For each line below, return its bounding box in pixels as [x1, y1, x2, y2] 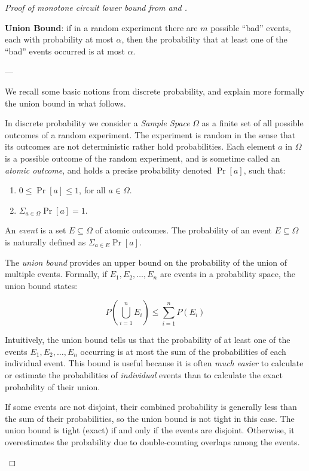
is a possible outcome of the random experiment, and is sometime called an [5, 151, 280, 164]
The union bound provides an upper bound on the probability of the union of [5, 256, 287, 268]
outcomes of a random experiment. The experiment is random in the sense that [5, 128, 296, 141]
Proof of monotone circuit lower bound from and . [5, 1, 188, 13]
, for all [78, 184, 106, 196]
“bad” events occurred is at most [5, 44, 125, 57]
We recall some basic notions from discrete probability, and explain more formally [5, 84, 305, 97]
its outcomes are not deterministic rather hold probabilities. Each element [5, 140, 276, 153]
